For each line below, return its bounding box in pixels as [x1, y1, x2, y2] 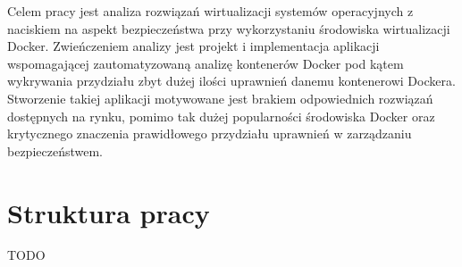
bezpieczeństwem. [7, 141, 103, 160]
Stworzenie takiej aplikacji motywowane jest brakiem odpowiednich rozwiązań [7, 88, 433, 107]
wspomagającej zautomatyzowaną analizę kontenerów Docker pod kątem [7, 54, 404, 72]
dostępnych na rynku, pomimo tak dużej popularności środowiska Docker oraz [7, 106, 435, 125]
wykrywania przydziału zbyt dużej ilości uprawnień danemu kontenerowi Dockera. [7, 71, 456, 90]
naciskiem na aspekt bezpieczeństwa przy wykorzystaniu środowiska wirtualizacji [7, 19, 450, 38]
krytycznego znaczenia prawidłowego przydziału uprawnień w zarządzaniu [7, 124, 412, 143]
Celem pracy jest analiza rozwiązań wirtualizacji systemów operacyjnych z [7, 2, 414, 20]
